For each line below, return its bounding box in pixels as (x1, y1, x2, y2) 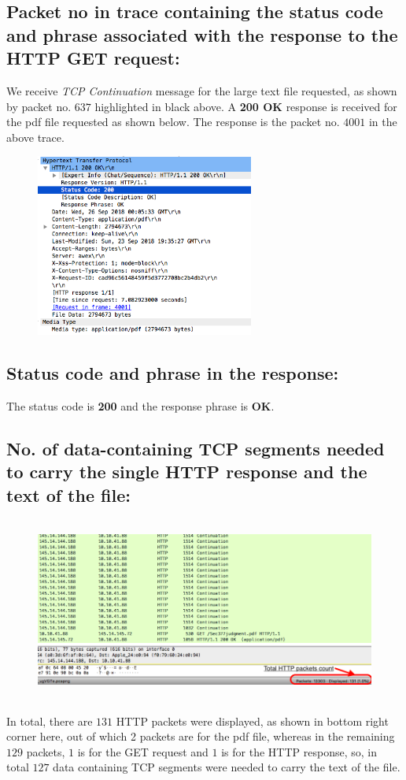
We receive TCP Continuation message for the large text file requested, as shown (6, 82, 397, 98)
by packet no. (6, 98, 72, 114)
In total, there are (6, 712, 93, 729)
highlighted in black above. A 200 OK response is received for (94, 98, 397, 114)
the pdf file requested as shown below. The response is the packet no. (6, 113, 340, 130)
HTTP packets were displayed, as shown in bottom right (116, 712, 389, 729)
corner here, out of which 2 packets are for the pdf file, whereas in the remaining (6, 728, 395, 745)
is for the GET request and (77, 743, 209, 760)
